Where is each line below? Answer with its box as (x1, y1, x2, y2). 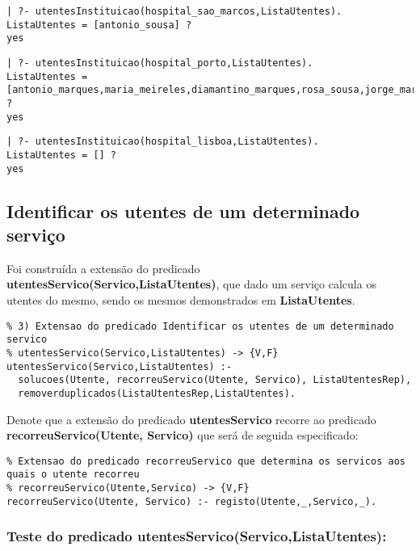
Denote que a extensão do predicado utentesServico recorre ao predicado (6, 410, 376, 427)
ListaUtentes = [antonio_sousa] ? (6, 19, 192, 31)
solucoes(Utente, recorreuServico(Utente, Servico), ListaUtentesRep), (18, 374, 412, 386)
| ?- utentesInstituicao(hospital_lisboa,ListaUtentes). (6, 136, 319, 148)
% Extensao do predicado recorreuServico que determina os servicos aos (6, 455, 405, 467)
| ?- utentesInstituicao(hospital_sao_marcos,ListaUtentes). (6, 6, 342, 17)
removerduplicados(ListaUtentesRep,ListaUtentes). (18, 387, 296, 399)
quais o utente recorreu (6, 469, 140, 481)
